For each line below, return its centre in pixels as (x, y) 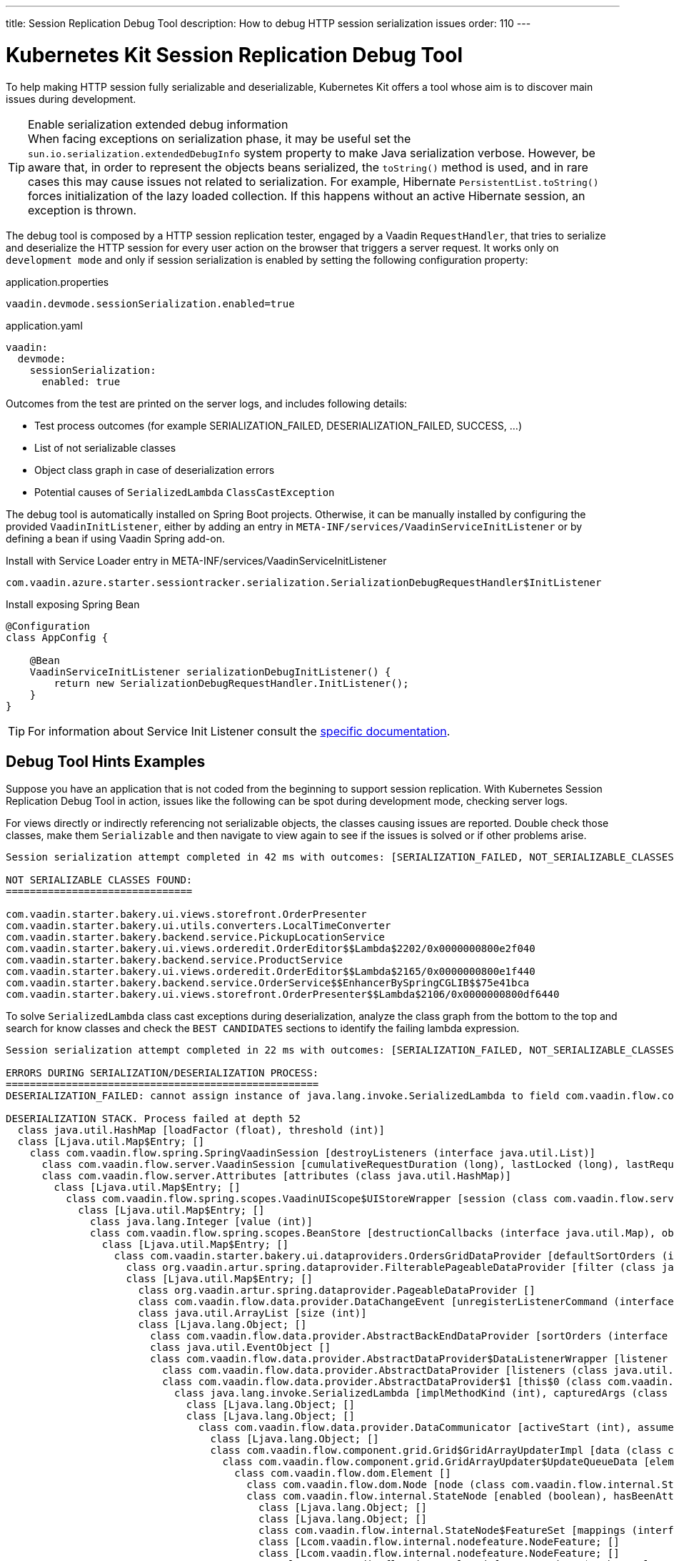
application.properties (57, 282)
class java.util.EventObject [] (241, 1348)
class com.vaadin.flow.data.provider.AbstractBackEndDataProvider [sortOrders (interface (409, 1336)
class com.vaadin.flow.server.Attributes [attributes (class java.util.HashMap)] (277, 1176)
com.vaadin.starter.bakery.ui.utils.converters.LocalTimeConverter (198, 926)
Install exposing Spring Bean (73, 604)
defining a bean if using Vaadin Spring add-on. (116, 538)
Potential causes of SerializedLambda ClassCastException (185, 492)
